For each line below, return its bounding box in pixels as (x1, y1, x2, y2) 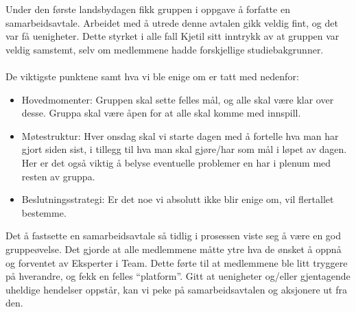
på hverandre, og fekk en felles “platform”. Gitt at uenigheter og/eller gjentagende (5, 269, 351, 283)
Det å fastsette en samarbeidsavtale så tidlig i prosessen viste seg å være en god (5, 228, 342, 243)
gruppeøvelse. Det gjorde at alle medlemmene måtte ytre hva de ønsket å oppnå (5, 241, 342, 256)
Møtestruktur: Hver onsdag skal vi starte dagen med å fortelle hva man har (21, 128, 339, 143)
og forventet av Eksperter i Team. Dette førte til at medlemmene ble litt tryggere (5, 255, 348, 269)
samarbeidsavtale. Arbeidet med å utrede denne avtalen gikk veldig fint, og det (5, 15, 338, 29)
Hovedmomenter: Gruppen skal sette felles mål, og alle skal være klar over (21, 92, 334, 106)
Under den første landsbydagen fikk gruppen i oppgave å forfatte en (5, 2, 290, 16)
